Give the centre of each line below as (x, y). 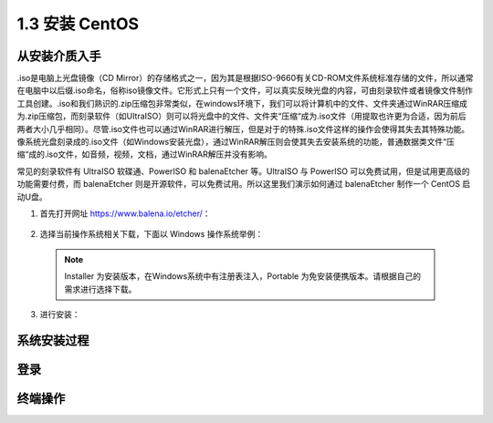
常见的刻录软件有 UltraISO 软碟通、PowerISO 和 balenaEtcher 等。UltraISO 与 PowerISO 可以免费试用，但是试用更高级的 (243, 171)
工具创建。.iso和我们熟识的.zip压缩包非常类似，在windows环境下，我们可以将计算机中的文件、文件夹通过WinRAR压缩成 (242, 103)
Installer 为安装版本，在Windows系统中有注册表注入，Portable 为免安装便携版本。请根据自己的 (243, 276)
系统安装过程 (53, 340)
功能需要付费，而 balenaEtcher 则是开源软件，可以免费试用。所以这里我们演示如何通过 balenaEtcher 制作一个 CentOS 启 (244, 184)
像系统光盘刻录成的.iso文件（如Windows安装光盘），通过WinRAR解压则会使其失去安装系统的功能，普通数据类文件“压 (236, 142)
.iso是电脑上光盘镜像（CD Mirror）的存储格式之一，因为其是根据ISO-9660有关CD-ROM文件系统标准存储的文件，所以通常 (245, 78)
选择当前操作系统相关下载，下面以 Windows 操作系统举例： (152, 234)
